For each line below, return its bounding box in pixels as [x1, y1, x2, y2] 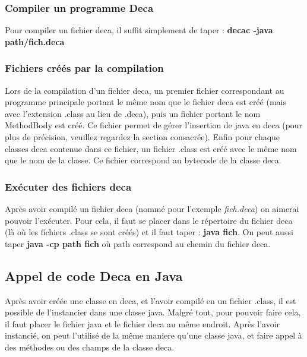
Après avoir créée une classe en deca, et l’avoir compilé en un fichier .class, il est [5, 294, 296, 307]
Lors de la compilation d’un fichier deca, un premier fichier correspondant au [5, 84, 284, 96]
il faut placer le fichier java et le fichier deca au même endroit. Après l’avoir [5, 317, 280, 330]
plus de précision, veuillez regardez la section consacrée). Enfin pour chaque [5, 131, 280, 143]
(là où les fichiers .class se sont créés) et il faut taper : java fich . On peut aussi [5, 226, 293, 238]
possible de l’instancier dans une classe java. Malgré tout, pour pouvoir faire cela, [5, 306, 301, 318]
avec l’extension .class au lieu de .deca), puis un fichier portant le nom [5, 107, 261, 119]
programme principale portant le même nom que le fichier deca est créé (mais [5, 96, 286, 108]
